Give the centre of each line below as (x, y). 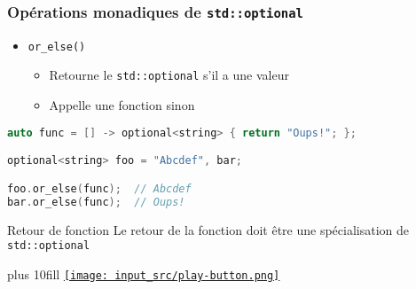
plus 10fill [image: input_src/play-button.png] (144, 273)
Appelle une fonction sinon (122, 105)
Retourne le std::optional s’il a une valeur (169, 75)
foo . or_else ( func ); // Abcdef (99, 188)
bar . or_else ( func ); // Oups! (96, 202)
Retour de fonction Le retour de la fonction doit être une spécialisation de (208, 229)
